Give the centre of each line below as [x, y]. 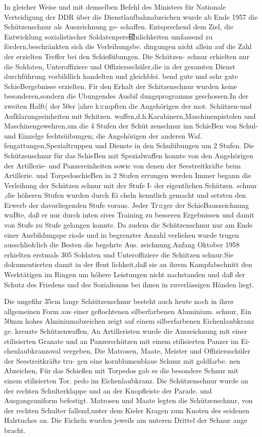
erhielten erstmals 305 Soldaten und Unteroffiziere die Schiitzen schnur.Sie [119, 254]
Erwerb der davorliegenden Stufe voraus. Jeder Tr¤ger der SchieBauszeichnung [126, 205]
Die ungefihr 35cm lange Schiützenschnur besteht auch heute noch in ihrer [119, 301]
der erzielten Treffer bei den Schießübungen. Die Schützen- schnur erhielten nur [127, 56]
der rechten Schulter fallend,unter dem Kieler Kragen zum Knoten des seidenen [127, 410]
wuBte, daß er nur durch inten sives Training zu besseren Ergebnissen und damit [129, 215]
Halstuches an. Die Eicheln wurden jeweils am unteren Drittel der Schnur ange [126, 420]
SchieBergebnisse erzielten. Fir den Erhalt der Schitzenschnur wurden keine [121, 86]
